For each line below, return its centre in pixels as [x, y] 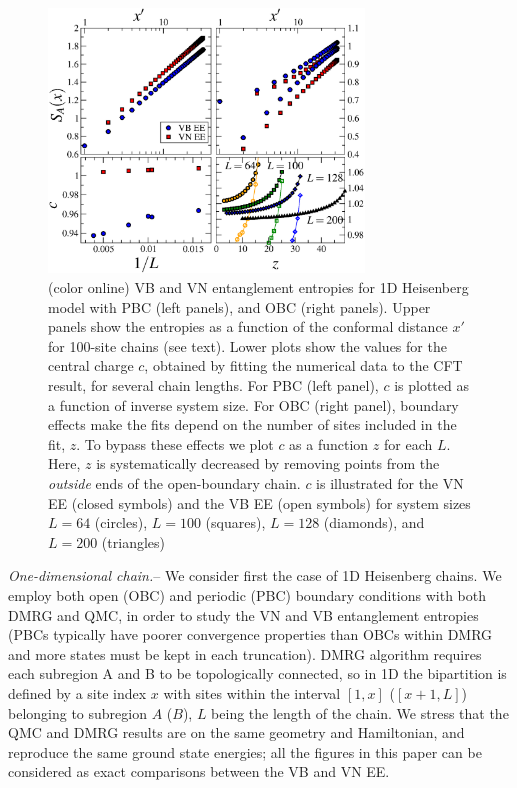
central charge [91, 365]
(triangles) [133, 541]
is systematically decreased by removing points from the [268, 463]
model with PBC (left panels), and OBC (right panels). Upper [239, 306]
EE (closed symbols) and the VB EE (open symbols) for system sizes [259, 502]
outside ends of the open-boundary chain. [174, 482]
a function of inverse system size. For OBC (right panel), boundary [253, 404]
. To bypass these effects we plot [175, 443]
